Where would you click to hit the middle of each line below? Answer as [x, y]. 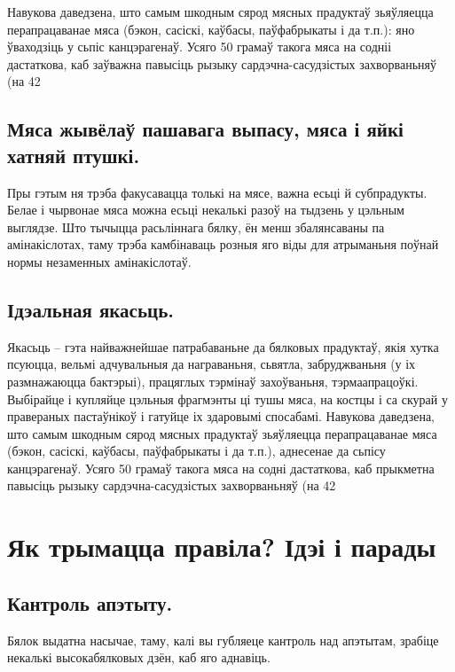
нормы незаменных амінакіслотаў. [99, 261]
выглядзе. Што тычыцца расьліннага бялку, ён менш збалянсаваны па [196, 227]
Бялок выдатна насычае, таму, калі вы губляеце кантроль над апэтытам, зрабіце [223, 640]
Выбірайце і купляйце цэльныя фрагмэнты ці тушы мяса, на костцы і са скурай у [227, 399]
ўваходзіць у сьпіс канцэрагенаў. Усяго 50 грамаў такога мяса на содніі [200, 47]
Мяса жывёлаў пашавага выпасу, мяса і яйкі [205, 129]
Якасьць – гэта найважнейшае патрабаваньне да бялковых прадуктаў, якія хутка [223, 346]
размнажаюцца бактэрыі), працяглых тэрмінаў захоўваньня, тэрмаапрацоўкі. [213, 381]
